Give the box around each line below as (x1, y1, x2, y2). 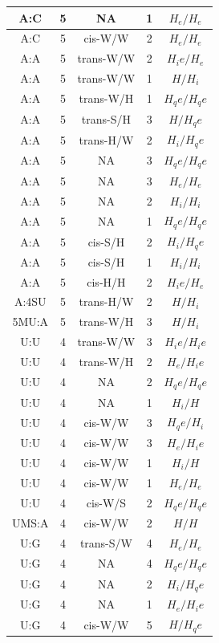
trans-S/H (81, 111, 132, 127)
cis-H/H (87, 273, 126, 290)
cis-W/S (86, 494, 127, 511)
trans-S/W (79, 535, 132, 551)
